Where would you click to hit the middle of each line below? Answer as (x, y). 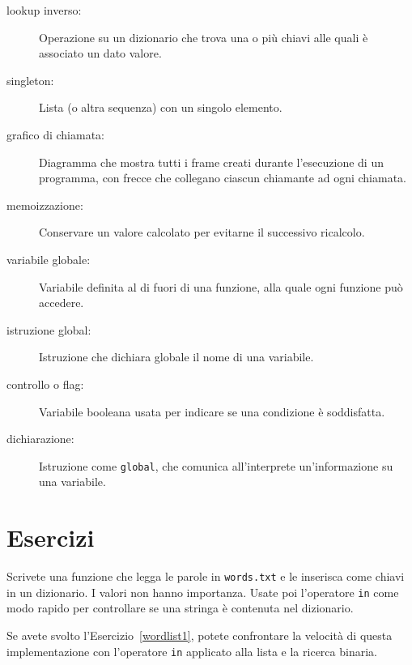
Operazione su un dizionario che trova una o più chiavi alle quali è (204, 37)
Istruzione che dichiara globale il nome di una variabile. (176, 357)
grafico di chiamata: (55, 134)
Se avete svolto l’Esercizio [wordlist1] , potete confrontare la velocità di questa (200, 635)
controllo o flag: (45, 384)
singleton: (30, 80)
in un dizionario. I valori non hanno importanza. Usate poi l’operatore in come (203, 592)
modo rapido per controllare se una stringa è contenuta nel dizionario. (180, 608)
